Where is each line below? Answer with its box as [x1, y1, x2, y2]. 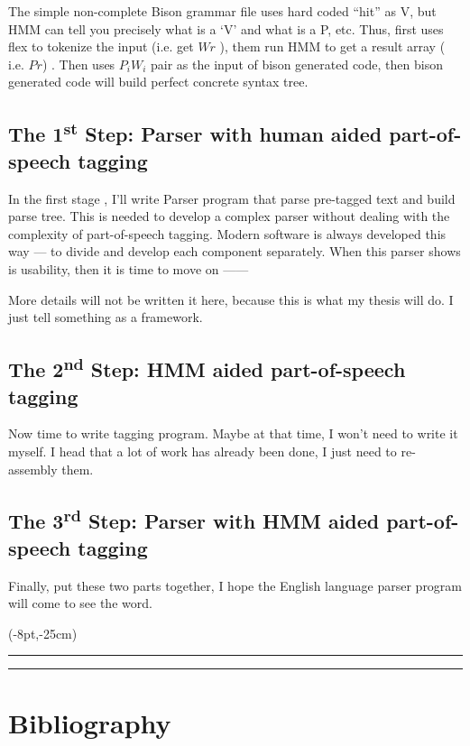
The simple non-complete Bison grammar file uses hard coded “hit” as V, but [8, 2, 437, 20]
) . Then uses [41, 54, 115, 73]
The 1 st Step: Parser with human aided [8, 116, 382, 148]
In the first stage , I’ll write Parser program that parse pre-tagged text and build [8, 189, 456, 207]
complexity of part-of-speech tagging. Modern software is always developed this [8, 224, 447, 243]
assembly [8, 459, 58, 478]
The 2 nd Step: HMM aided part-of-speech [8, 352, 406, 383]
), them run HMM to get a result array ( [219, 37, 446, 56]
